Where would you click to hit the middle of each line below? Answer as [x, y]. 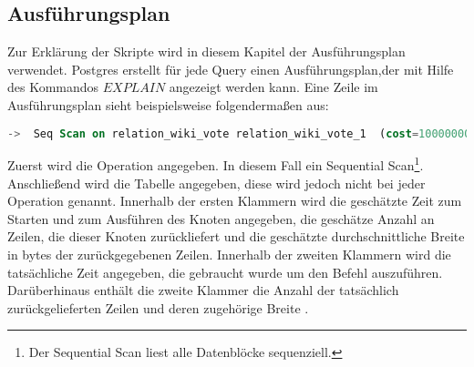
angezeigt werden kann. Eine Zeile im [273, 87]
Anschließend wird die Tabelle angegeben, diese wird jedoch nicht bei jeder [216, 183]
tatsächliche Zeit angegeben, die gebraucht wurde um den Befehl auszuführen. [225, 272]
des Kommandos [53, 87]
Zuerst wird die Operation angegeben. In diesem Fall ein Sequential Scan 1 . [216, 164]
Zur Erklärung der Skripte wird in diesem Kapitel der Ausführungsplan [206, 51]
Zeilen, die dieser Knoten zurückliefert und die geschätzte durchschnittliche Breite [236, 236]
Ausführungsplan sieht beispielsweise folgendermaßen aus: [168, 104]
